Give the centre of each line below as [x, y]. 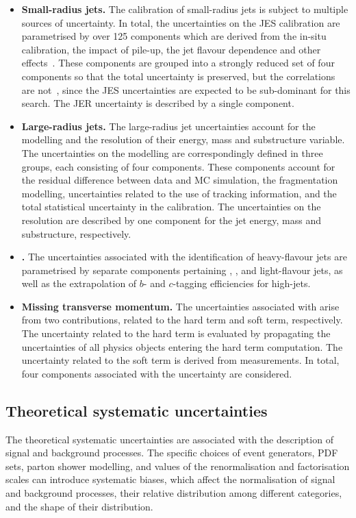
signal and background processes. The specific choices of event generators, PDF [172, 453]
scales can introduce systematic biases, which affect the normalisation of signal [170, 479]
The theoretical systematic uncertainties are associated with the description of [169, 439]
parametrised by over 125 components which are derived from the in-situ [174, 36]
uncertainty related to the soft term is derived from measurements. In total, [180, 360]
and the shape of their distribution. [79, 506]
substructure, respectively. [76, 233]
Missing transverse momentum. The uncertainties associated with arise [180, 306]
